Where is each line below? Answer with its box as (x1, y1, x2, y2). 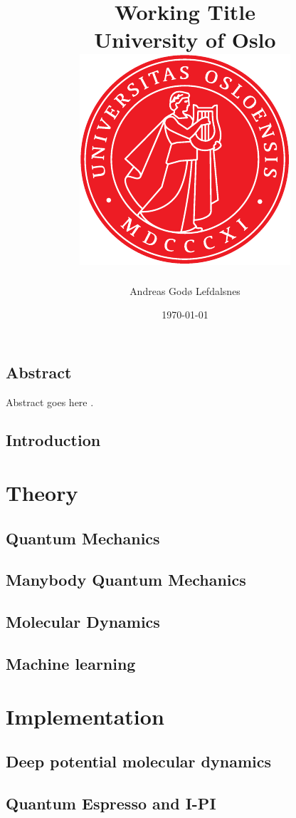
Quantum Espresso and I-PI (6, 792, 216, 814)
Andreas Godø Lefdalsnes (129, 283, 240, 298)
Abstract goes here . (6, 394, 94, 409)
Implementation (6, 701, 164, 730)
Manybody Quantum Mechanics (6, 569, 246, 591)
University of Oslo (94, 25, 276, 54)
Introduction (6, 429, 101, 451)
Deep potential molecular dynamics (6, 750, 272, 772)
